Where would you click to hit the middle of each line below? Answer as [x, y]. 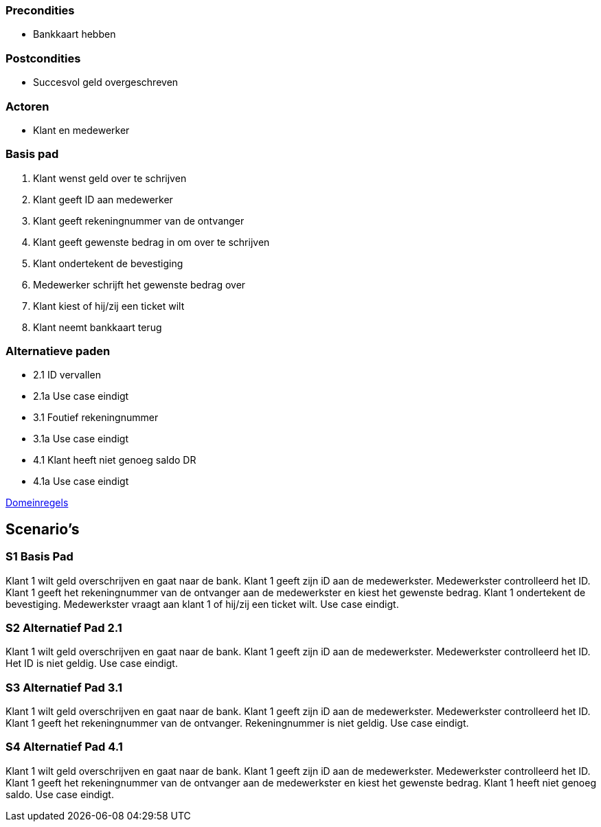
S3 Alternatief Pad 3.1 [64, 687]
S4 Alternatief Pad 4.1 [64, 747]
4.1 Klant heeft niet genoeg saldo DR [115, 460]
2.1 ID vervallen [67, 375]
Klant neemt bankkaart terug [98, 327]
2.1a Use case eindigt [81, 396]
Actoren [27, 106]
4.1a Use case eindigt [81, 482]
